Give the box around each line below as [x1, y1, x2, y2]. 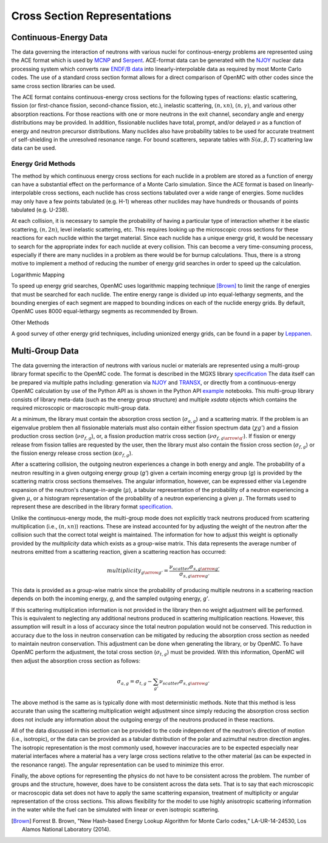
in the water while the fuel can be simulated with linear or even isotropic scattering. [11, 806, 220, 813]
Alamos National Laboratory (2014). [22, 826, 111, 833]
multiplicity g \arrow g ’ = [106, 567, 169, 576]
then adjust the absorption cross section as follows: [11, 657, 141, 664]
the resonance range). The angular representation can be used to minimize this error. [11, 761, 224, 768]
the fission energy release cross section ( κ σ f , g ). [11, 449, 133, 458]
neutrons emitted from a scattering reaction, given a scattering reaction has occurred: [11, 548, 227, 556]
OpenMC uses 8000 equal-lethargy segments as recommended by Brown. [11, 307, 198, 315]
